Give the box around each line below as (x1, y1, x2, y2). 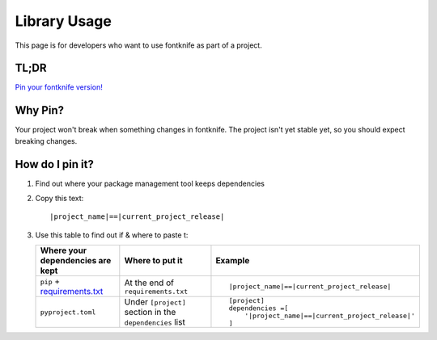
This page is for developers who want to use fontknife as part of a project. (15, 40, 262, 50)
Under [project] (124, 296, 186, 308)
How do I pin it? (15, 157, 95, 171)
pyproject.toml (40, 308, 96, 317)
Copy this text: (35, 194, 84, 204)
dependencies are (40, 255, 112, 267)
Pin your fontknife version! (15, 82, 103, 92)
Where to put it (124, 255, 183, 267)
